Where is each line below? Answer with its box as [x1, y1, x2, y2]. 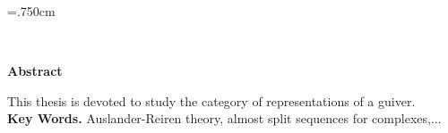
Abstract [7, 62, 63, 80]
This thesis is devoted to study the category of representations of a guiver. [7, 91, 416, 110]
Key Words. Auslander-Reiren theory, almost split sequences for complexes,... [7, 109, 442, 128]
